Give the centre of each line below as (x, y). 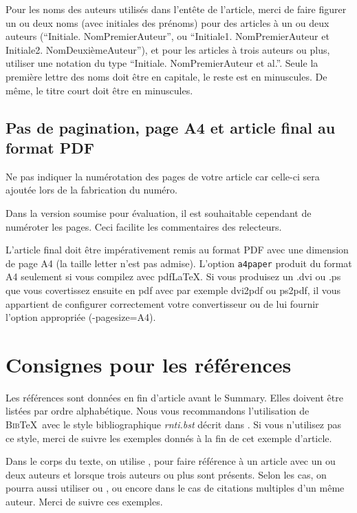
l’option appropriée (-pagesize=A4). (81, 317)
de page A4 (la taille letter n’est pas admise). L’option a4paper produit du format (179, 263)
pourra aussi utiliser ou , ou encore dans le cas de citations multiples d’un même (175, 488)
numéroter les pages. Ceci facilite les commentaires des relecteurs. (144, 226)
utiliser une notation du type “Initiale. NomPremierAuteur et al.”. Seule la (162, 63)
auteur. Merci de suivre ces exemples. (84, 502)
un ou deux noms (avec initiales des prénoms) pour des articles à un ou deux (167, 22)
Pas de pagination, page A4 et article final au (171, 127)
